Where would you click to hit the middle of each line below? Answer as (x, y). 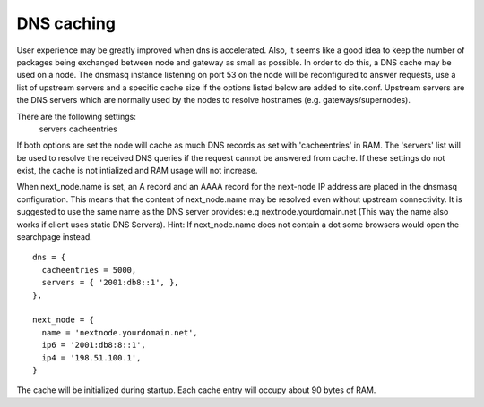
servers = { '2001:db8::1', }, (110, 283)
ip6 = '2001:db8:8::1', (94, 345)
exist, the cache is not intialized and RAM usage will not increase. (137, 171)
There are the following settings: (76, 116)
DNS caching (66, 23)
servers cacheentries (78, 129)
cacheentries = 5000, (89, 270)
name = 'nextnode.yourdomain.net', (120, 332)
